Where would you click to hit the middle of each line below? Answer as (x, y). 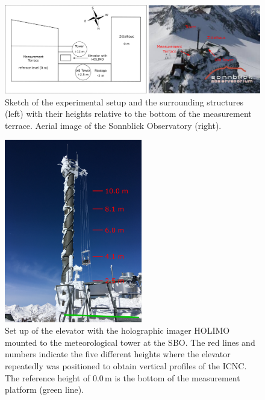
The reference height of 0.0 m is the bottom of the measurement (123, 377)
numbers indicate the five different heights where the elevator (118, 354)
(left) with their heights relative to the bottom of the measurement (128, 114)
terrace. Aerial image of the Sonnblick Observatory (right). (113, 125)
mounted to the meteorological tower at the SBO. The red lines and (130, 342)
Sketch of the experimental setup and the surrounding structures (124, 102)
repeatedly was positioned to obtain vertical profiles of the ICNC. (126, 366)
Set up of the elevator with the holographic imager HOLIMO (117, 330)
